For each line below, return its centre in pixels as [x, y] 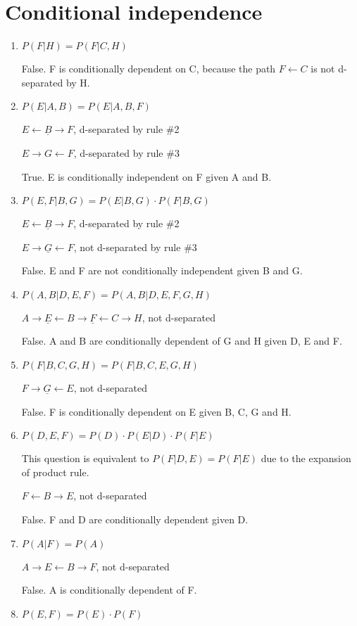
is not [323, 69]
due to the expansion [306, 458]
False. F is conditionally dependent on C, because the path [149, 69]
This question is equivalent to [85, 458]
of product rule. [55, 472]
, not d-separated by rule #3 [135, 247]
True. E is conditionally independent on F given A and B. [146, 176]
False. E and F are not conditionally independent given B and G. [162, 270]
